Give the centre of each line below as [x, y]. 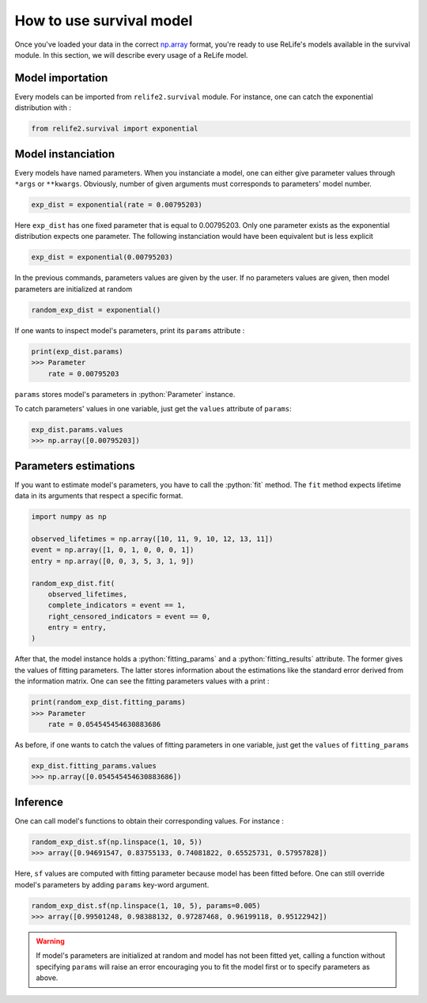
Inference [39, 802]
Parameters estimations [75, 466]
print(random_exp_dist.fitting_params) [108, 702]
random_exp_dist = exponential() [96, 310]
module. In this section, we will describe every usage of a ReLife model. [131, 55]
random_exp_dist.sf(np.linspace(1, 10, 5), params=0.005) [146, 905]
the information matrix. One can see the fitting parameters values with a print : [142, 681]
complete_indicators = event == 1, [117, 606]
